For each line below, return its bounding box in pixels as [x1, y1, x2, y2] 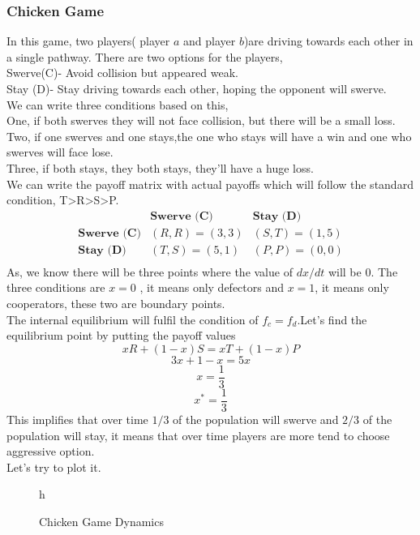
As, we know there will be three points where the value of [6, 263, 293, 280]
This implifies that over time [6, 410, 148, 427]
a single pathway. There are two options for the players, [6, 48, 283, 65]
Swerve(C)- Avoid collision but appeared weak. [6, 64, 238, 81]
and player [183, 32, 236, 49]
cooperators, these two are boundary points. [6, 295, 225, 312]
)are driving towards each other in [243, 32, 414, 49]
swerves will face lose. [6, 143, 114, 160]
